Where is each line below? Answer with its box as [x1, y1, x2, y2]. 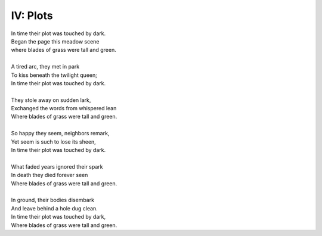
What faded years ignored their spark [11, 163, 103, 170]
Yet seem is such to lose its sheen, [11, 138, 97, 145]
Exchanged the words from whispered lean [11, 105, 117, 112]
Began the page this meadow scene [11, 38, 100, 45]
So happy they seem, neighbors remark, [11, 130, 110, 137]
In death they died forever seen [11, 172, 88, 179]
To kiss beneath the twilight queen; [11, 72, 98, 79]
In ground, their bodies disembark [11, 197, 95, 204]
